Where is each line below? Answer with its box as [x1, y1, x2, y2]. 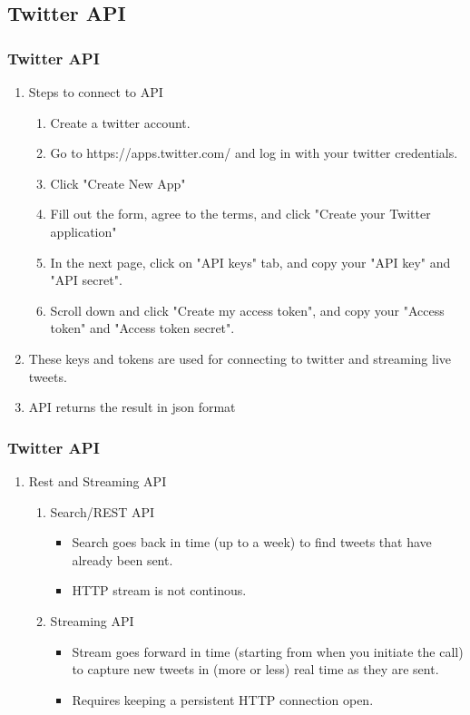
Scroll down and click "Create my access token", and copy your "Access [50, 300, 445, 319]
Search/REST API [50, 502, 155, 521]
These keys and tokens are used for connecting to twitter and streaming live [28, 348, 452, 367]
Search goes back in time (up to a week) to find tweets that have [72, 533, 432, 552]
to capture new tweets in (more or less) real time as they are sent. [72, 660, 439, 679]
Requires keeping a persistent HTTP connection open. [72, 690, 374, 709]
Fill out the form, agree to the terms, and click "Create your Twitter [50, 204, 431, 223]
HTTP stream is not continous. [72, 581, 247, 600]
